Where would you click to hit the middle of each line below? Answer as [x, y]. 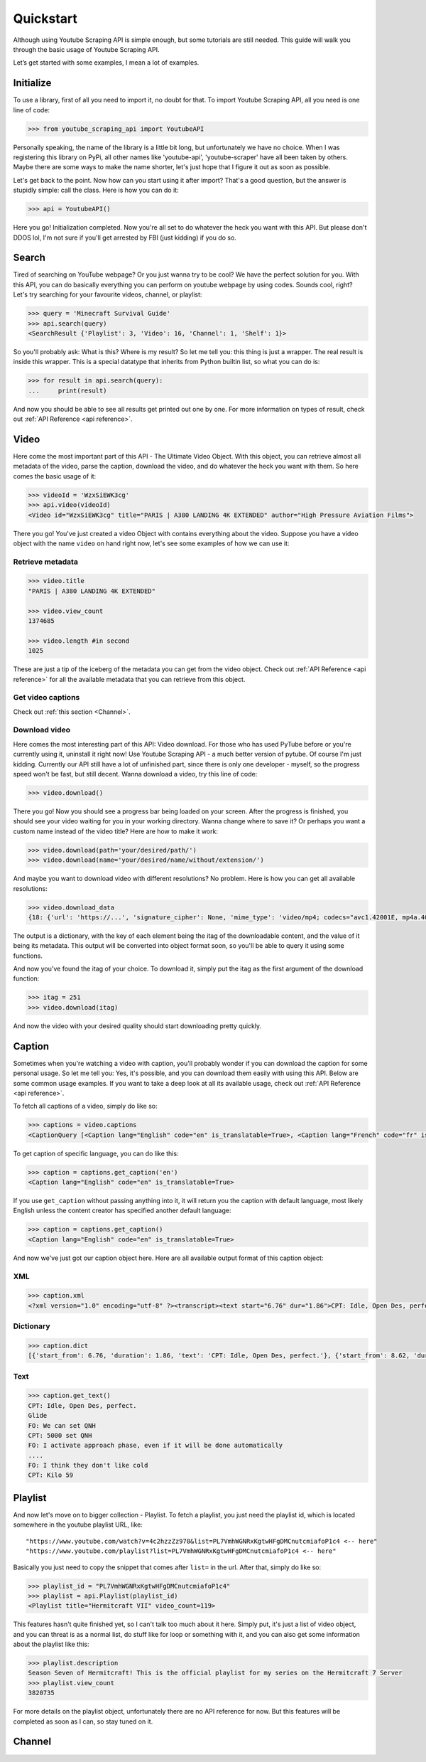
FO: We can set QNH [62, 1425]
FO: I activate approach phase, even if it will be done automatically [155, 1446]
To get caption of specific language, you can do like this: [96, 1153]
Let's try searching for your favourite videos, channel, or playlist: [108, 294]
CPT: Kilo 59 [51, 1475]
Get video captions [47, 698]
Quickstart [45, 18]
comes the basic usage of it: [55, 476]
